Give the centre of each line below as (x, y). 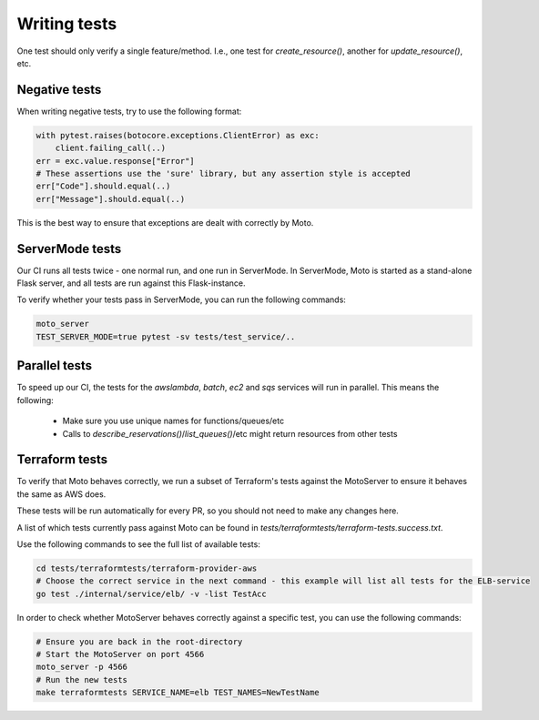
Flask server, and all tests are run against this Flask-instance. (131, 283)
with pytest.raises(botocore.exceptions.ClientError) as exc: (178, 135)
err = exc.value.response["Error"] (115, 161)
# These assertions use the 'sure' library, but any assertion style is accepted (224, 173)
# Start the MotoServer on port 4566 (120, 654)
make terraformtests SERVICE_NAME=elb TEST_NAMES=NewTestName (178, 693)
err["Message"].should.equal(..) (111, 199)
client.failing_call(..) (111, 148)
